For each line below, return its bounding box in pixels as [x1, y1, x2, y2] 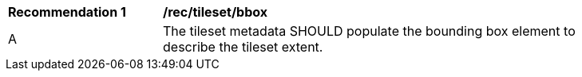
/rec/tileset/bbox [163, 4, 268, 20]
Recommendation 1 [8, 4, 126, 20]
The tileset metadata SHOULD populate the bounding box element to [163, 23, 576, 39]
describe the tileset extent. [163, 39, 323, 55]
